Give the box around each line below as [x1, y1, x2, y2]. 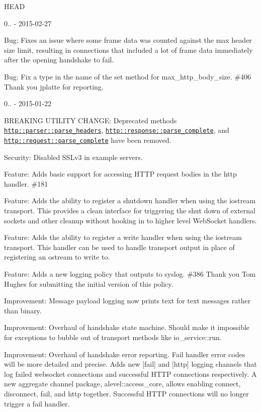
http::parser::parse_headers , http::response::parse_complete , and [4, 125, 229, 135]
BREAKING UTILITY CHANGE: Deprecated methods [4, 115, 177, 125]
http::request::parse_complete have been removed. [4, 135, 171, 145]
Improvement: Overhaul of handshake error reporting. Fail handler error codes [4, 349, 245, 359]
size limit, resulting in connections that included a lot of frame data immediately [4, 44, 253, 55]
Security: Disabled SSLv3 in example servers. [4, 151, 143, 162]
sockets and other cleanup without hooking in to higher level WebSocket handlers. [4, 215, 257, 225]
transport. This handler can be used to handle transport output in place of [4, 241, 235, 252]
